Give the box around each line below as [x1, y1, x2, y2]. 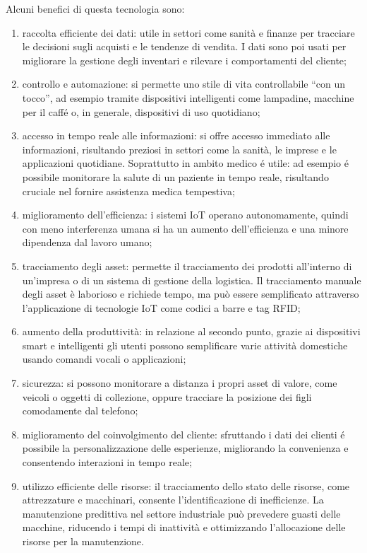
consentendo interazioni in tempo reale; [22, 455, 192, 470]
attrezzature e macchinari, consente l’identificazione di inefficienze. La [22, 492, 324, 507]
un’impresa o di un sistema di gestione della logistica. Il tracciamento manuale [22, 272, 361, 287]
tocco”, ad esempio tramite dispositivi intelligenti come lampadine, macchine [22, 90, 354, 105]
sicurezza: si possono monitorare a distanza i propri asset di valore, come [22, 376, 337, 390]
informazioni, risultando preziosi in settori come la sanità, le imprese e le [22, 141, 337, 156]
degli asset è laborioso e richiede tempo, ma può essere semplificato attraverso [22, 286, 359, 301]
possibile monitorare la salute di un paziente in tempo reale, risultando [22, 169, 329, 184]
